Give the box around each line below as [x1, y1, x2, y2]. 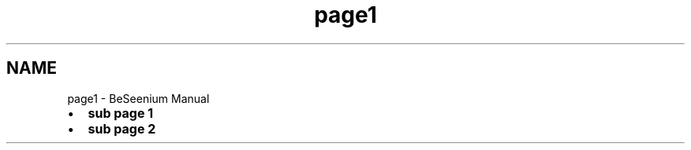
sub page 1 [88, 104, 154, 121]
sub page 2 [88, 120, 156, 137]
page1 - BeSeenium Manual [67, 91, 210, 105]
